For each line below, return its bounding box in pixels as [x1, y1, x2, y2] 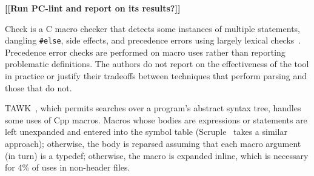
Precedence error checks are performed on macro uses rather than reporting [5, 45, 286, 58]
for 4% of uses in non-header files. [5, 161, 130, 174]
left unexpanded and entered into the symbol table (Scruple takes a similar [5, 125, 287, 138]
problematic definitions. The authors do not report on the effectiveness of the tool [5, 57, 309, 70]
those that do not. [5, 81, 72, 94]
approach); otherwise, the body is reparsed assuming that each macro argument [5, 137, 301, 149]
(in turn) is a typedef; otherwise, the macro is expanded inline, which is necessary [5, 149, 309, 161]
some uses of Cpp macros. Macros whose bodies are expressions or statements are [5, 113, 307, 126]
